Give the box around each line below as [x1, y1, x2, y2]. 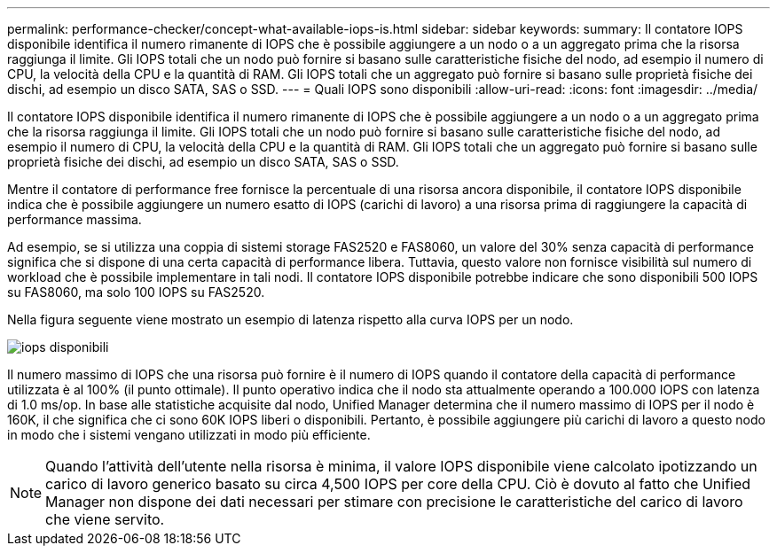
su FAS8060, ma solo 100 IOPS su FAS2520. [7, 284, 265, 300]
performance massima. [7, 212, 142, 227]
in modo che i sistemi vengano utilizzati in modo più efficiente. [7, 427, 371, 442]
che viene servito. [45, 510, 165, 528]
